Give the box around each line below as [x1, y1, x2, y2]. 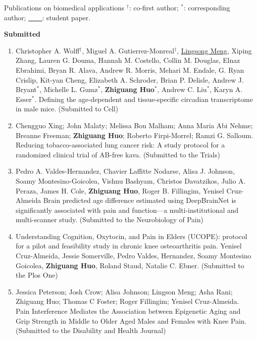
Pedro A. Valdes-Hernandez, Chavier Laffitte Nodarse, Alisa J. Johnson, [15, 166, 235, 176]
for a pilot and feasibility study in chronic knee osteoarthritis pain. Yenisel [15, 241, 242, 251]
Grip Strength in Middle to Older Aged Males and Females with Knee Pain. [15, 315, 247, 326]
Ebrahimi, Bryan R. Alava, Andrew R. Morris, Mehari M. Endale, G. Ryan [15, 64, 244, 75]
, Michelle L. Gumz [39, 84, 98, 95]
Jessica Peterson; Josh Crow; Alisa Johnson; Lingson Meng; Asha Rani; [15, 286, 233, 296]
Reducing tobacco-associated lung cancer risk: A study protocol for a [15, 140, 225, 150]
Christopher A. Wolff [15, 45, 80, 55]
